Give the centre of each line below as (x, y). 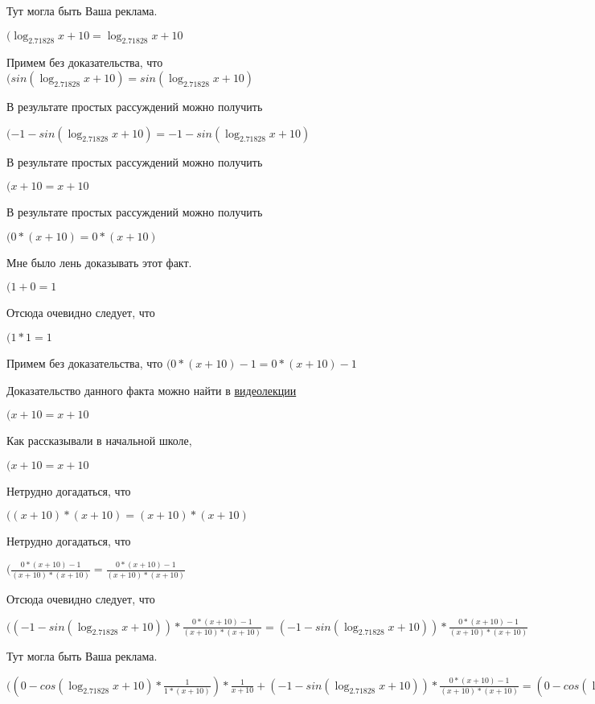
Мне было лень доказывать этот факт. (99, 262)
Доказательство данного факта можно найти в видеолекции (152, 390)
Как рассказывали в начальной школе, (99, 441)
